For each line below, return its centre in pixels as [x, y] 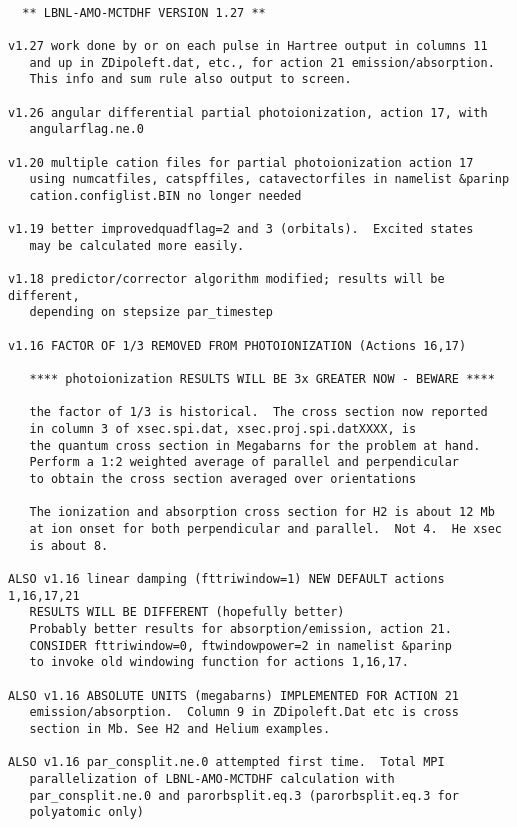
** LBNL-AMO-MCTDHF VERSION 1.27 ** [144, 12]
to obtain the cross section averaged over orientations [223, 479]
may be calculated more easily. [137, 245]
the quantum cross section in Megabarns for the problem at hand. [255, 445]
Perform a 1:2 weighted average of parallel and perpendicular [244, 462]
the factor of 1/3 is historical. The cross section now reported [258, 412]
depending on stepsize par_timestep [151, 312]
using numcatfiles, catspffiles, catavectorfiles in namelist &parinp [269, 179]
